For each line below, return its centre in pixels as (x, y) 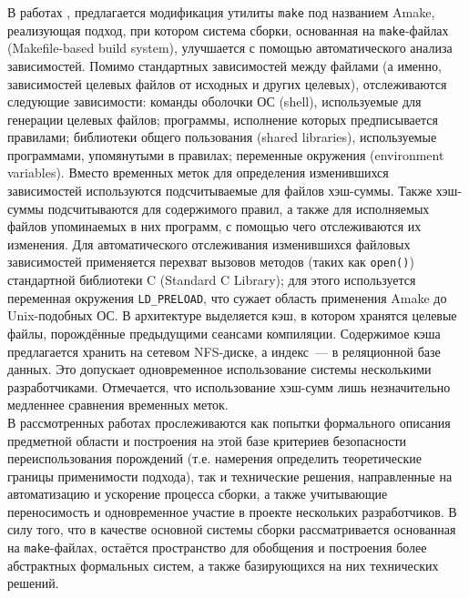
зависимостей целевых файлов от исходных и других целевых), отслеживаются (227, 83)
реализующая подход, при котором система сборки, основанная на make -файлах (228, 30)
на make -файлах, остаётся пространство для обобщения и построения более (217, 547)
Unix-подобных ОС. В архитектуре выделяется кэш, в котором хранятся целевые (232, 315)
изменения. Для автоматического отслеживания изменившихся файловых (209, 243)
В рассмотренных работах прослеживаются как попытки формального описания (229, 422)
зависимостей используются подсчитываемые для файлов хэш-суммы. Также (220, 191)
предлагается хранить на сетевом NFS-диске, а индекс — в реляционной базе (224, 351)
